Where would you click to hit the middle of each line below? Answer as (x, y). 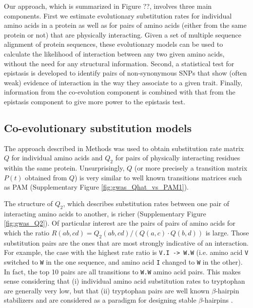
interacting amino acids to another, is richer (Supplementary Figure (105, 213)
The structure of (29, 203)
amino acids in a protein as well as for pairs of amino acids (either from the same (125, 25)
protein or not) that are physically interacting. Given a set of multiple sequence (123, 34)
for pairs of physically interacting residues (178, 158)
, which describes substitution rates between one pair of (146, 203)
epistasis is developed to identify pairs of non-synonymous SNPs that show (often (126, 73)
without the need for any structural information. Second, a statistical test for (119, 63)
